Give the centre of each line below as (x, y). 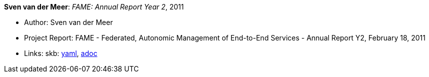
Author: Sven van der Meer (69, 22)
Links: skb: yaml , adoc (61, 53)
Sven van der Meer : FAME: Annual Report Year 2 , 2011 (94, 7)
